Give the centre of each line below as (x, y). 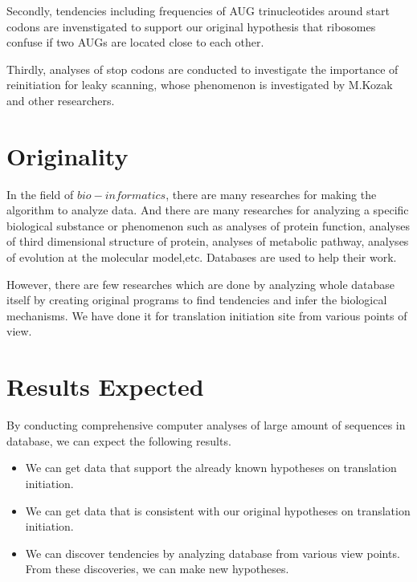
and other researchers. (61, 100)
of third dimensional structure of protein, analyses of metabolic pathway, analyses (208, 241)
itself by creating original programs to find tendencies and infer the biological (197, 300)
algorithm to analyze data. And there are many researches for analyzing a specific (208, 210)
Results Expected (105, 387)
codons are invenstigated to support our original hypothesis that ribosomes (191, 26)
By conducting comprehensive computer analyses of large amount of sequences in (206, 425)
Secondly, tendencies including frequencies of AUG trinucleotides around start (198, 10)
